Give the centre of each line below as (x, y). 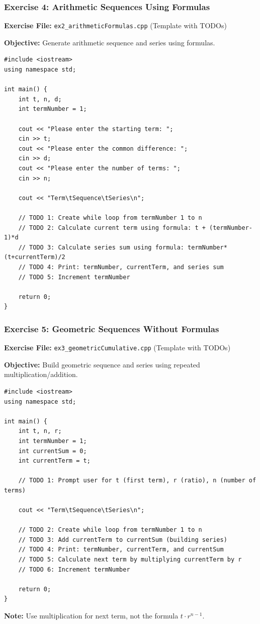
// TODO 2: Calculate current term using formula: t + (112, 228)
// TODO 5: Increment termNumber (74, 277)
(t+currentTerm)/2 (35, 257)
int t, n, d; (40, 99)
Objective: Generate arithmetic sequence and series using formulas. (110, 42)
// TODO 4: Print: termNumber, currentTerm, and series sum (121, 267)
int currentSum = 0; (53, 451)
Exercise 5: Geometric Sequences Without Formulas (112, 328)
